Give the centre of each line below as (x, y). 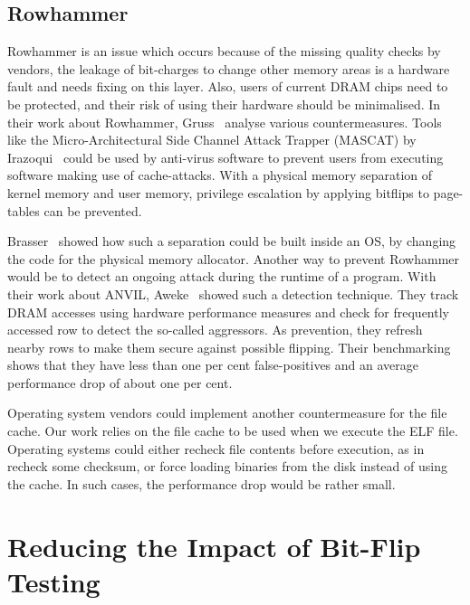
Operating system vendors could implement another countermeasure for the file (227, 413)
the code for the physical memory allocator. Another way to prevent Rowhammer (234, 258)
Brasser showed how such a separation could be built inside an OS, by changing (232, 241)
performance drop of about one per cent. (120, 382)
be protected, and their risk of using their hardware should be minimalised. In (224, 104)
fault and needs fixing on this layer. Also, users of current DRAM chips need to (228, 86)
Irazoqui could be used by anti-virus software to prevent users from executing (225, 157)
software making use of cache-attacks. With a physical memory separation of (220, 175)
